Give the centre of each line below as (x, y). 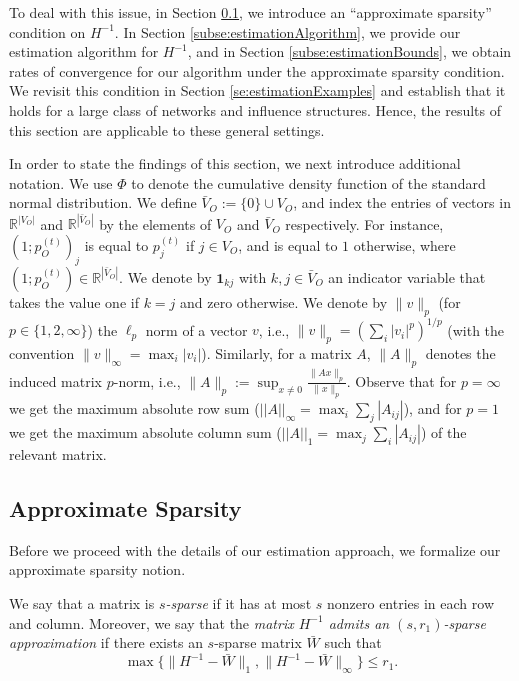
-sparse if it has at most (238, 603)
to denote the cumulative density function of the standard (308, 182)
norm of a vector (196, 329)
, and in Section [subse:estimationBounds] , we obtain (349, 51)
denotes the (460, 352)
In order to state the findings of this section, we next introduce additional (235, 163)
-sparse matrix (258, 642)
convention (42, 352)
